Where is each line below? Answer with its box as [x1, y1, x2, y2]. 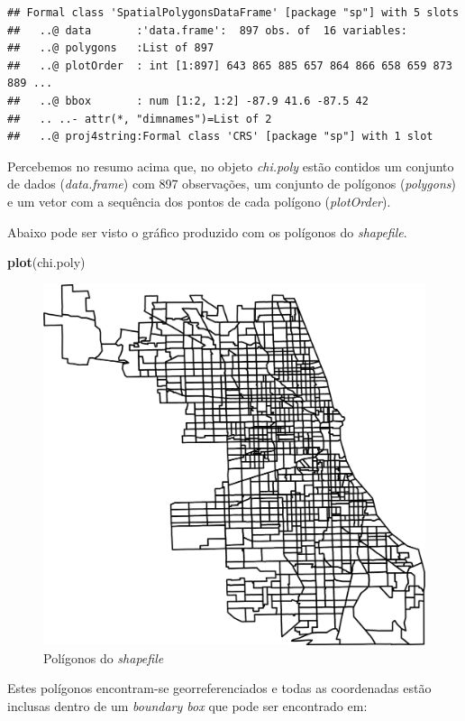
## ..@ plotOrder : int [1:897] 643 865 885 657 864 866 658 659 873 [7, 59, 452, 72]
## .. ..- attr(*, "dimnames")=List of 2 [7, 112, 272, 125]
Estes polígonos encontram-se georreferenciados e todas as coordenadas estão [7, 679, 432, 698]
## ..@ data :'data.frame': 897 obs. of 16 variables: [7, 23, 407, 37]
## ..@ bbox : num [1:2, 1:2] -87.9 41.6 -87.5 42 [7, 94, 369, 107]
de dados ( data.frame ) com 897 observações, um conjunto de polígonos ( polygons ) [7, 174, 456, 193]
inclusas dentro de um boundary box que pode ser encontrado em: [7, 696, 368, 715]
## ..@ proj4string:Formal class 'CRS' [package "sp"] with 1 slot [7, 130, 433, 143]
